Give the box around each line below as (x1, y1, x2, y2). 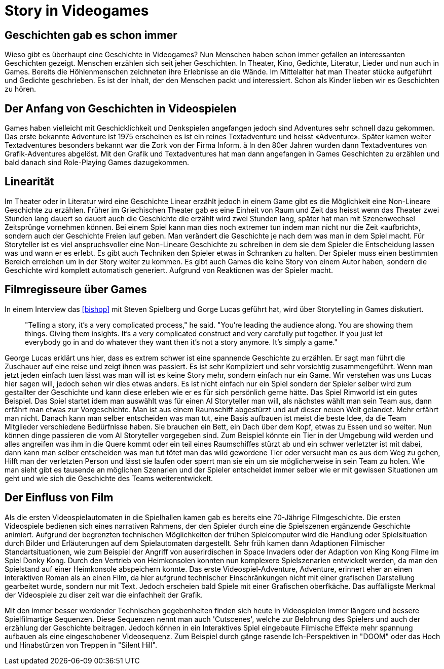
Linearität (5, 175, 54, 188)
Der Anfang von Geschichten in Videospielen (5, 102, 237, 115)
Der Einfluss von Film (5, 491, 114, 504)
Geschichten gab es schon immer (5, 28, 177, 42)
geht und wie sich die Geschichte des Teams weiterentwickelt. (5, 474, 213, 483)
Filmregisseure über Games (5, 283, 147, 296)
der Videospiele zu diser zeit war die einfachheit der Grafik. (5, 590, 203, 599)
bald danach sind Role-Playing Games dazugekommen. (5, 158, 190, 167)
